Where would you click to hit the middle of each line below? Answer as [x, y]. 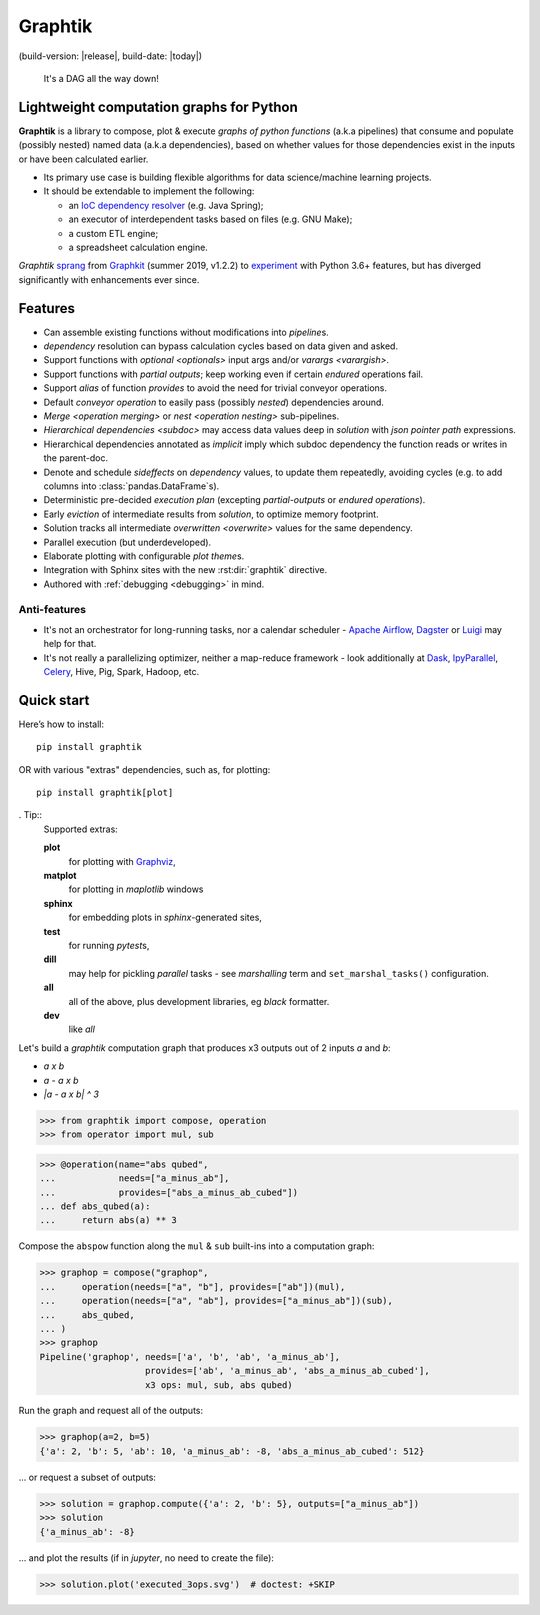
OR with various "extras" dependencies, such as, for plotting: [144, 769]
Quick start [54, 700]
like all [81, 1029]
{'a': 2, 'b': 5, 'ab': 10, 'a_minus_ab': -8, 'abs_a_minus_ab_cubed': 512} [232, 1451]
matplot [60, 876]
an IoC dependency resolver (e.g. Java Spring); [166, 205]
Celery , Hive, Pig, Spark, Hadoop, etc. [121, 671]
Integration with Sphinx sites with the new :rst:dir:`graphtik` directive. [185, 570]
